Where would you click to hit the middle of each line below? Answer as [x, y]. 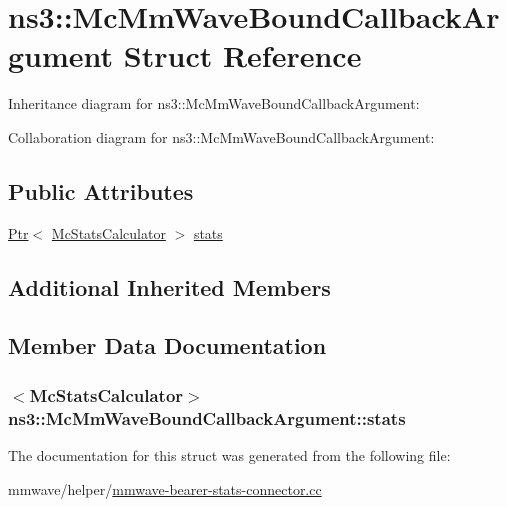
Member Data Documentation [167, 345]
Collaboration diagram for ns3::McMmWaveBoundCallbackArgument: [221, 136]
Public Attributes [101, 190]
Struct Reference [242, 55]
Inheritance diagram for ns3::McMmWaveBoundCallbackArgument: [214, 103]
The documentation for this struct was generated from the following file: [229, 455]
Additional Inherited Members [169, 286]
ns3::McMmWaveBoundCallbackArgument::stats [207, 417]
